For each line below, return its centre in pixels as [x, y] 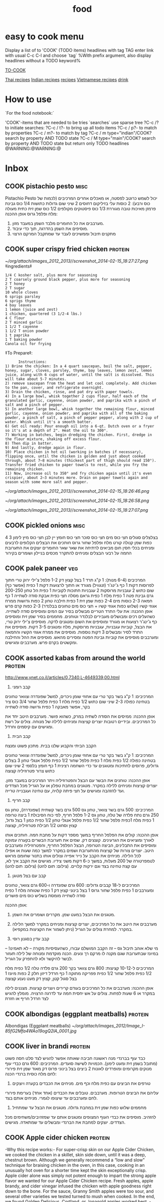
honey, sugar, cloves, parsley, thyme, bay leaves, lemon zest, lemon [79, 370]
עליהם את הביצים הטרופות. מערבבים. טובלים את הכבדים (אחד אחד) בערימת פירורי [82, 1093]
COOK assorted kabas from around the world [75, 658]
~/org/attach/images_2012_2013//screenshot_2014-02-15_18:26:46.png [77, 491]
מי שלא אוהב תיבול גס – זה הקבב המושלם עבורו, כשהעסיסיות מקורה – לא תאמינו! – [82, 948]
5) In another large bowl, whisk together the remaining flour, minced [80, 409]
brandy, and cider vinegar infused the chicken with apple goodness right [78, 1186]
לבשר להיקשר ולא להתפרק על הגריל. [39, 959]
